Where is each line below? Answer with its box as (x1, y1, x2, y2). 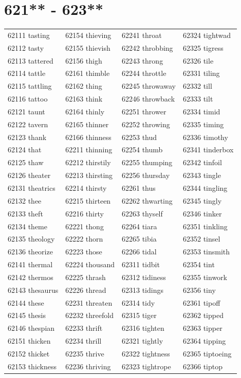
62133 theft (8, 208, 43, 218)
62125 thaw (8, 157, 44, 168)
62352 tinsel (183, 233, 220, 244)
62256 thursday (121, 170, 170, 181)
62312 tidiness (121, 271, 166, 282)
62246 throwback (121, 93, 175, 104)
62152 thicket (8, 348, 50, 359)
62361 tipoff (183, 297, 220, 308)
